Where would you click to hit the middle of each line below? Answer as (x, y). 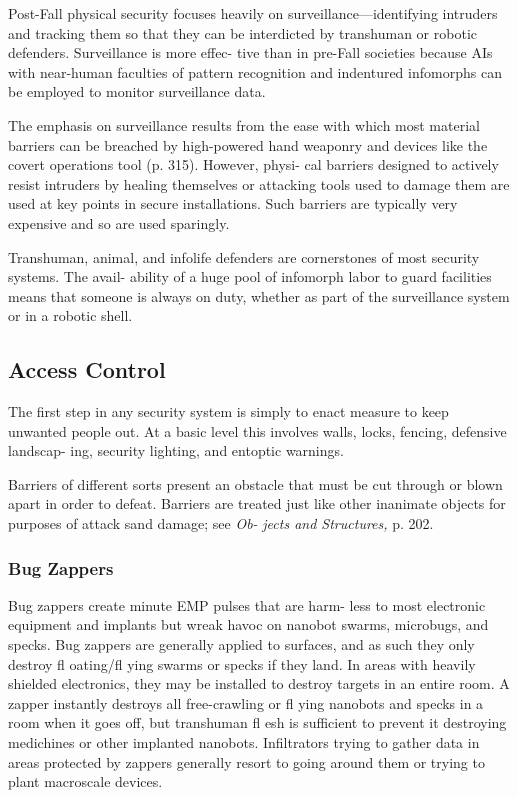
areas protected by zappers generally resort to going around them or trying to (246, 761)
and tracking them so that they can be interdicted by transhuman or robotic (242, 32)
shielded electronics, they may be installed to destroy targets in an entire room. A (259, 683)
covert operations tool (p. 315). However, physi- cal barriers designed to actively (253, 164)
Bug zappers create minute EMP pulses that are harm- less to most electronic (247, 604)
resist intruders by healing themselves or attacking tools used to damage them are (259, 183)
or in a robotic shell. (70, 315)
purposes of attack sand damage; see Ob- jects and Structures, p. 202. (221, 523)
